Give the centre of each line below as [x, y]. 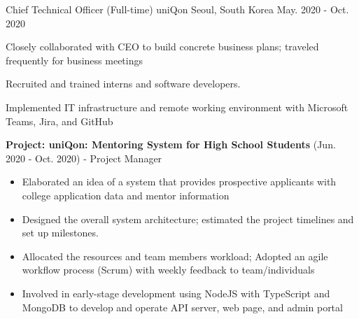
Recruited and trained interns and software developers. [123, 84]
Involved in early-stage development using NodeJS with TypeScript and [176, 293]
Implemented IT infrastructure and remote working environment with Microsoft [177, 107]
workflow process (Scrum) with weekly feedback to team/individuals [168, 270]
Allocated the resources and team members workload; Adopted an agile [175, 256]
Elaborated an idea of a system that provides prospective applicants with [179, 182]
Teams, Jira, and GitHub [59, 121]
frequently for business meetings [74, 60]
